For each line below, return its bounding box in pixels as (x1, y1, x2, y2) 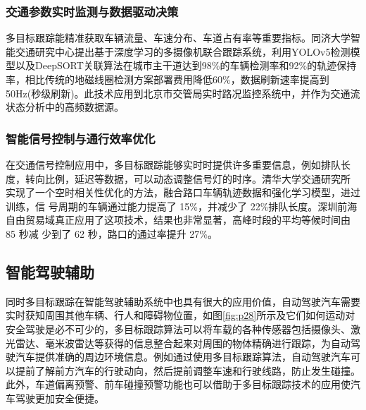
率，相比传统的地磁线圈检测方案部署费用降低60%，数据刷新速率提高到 (6, 72, 329, 86)
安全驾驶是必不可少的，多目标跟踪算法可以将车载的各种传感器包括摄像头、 (6, 321, 351, 336)
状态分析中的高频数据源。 (6, 100, 124, 114)
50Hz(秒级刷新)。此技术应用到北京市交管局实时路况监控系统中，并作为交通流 (6, 85, 360, 100)
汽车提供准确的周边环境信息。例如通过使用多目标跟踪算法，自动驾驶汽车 (15, 349, 351, 364)
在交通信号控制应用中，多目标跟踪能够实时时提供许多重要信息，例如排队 (6, 157, 341, 171)
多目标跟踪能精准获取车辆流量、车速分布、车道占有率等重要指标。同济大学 (6, 30, 351, 45)
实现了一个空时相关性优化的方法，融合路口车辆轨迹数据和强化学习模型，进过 (6, 185, 360, 200)
